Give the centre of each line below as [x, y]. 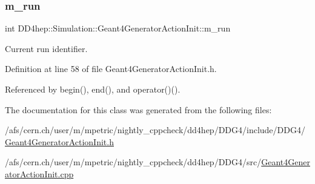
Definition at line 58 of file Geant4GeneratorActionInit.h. [111, 69]
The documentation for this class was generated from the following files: [138, 109]
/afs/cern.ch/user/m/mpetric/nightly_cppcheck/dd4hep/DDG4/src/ [133, 162]
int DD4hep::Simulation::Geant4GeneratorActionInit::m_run [118, 28]
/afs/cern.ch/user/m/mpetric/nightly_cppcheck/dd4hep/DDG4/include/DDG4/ [155, 130]
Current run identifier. [46, 48]
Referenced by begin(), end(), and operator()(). [93, 89]
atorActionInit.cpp [39, 173]
